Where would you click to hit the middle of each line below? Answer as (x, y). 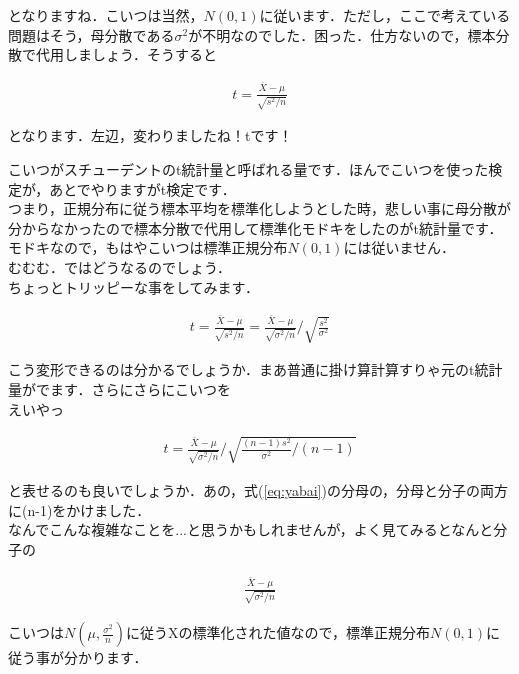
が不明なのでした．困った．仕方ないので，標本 (342, 34)
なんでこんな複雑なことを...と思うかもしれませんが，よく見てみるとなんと (251, 529)
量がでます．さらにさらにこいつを (119, 389)
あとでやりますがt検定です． (142, 188)
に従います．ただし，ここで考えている (385, 15)
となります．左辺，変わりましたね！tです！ (150, 135)
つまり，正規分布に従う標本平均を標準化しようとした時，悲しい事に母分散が (260, 208)
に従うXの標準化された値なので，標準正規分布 (278, 632)
